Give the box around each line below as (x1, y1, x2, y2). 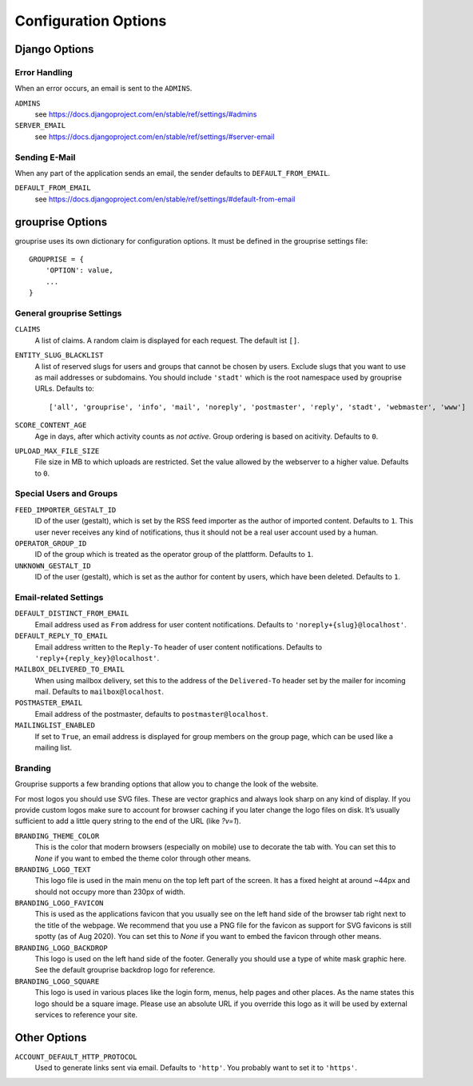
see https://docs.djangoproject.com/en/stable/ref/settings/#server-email (34, 132, 275, 141)
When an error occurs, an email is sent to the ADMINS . (14, 84, 193, 93)
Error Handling (14, 66, 74, 78)
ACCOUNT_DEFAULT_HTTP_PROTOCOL (14, 1052, 137, 1061)
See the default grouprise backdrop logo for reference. (34, 965, 216, 975)
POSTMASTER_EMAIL (14, 698, 83, 707)
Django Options (14, 42, 94, 56)
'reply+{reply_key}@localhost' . (34, 653, 160, 662)
